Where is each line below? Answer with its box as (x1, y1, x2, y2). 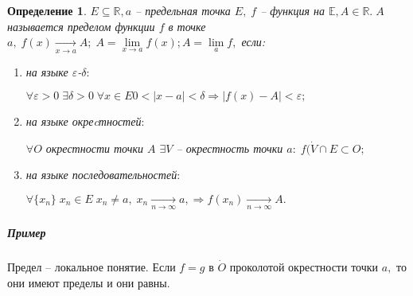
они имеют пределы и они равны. (7, 274, 170, 290)
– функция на (260, 2, 325, 18)
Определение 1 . (7, 2, 87, 18)
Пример (7, 224, 46, 240)
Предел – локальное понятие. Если (7, 258, 176, 275)
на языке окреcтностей (25, 113, 142, 130)
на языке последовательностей (25, 166, 177, 183)
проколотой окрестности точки (229, 258, 379, 275)
